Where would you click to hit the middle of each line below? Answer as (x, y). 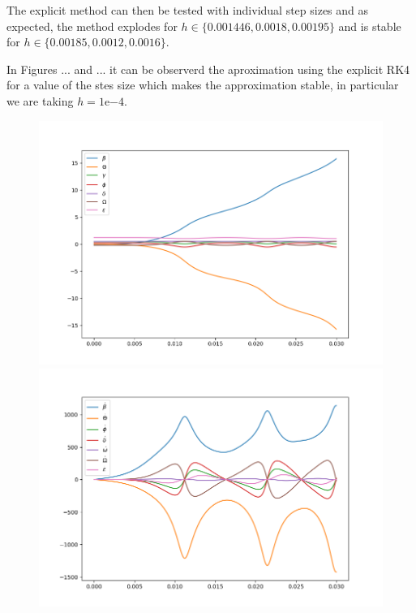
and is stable (370, 26)
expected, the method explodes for (92, 26)
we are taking (40, 100)
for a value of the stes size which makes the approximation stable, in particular (203, 85)
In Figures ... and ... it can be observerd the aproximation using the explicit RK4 (208, 69)
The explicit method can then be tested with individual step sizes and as (188, 10)
